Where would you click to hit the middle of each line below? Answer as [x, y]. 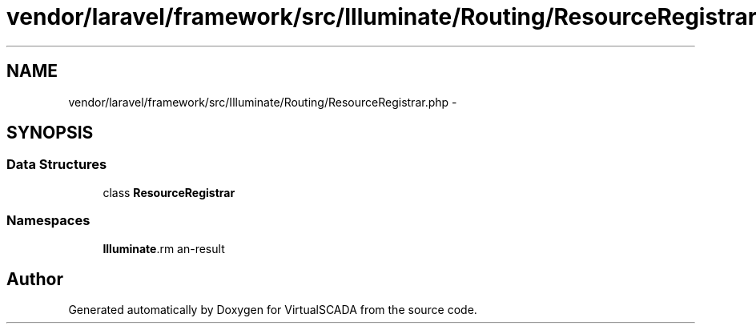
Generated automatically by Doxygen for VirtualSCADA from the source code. [273, 310]
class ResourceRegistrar [169, 192]
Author [35, 279]
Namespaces [48, 221]
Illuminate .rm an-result [164, 248]
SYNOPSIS [50, 133]
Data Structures [57, 165]
